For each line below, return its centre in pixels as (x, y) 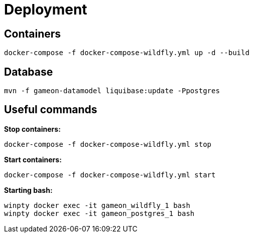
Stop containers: (32, 129)
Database (29, 72)
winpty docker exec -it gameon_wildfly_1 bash (97, 205)
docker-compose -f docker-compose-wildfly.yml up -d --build (127, 53)
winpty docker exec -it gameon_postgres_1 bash (99, 213)
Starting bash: (28, 190)
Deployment (46, 10)
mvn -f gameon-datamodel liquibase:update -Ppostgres (112, 91)
